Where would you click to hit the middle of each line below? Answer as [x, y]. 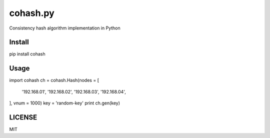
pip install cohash [27, 54]
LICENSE [23, 117]
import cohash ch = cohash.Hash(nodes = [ [54, 80]
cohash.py [32, 13]
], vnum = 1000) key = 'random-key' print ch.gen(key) [64, 103]
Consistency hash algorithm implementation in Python [65, 28]
